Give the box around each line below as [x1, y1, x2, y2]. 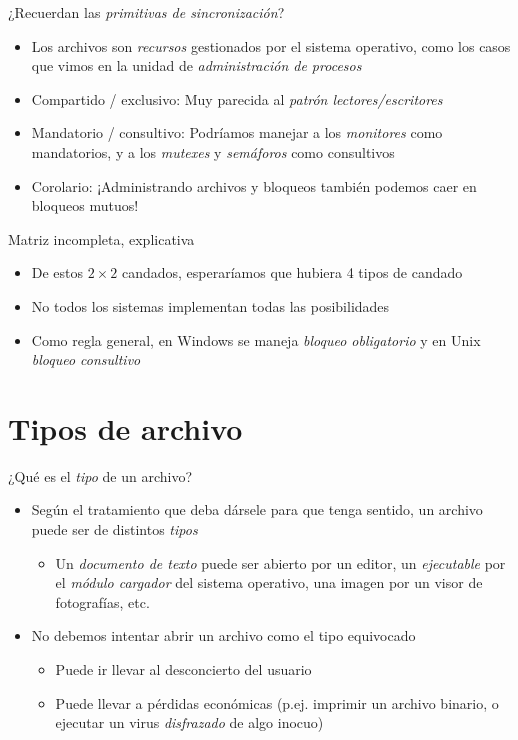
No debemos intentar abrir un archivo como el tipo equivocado [31, 625, 416, 646]
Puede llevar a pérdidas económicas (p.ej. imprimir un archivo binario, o [55, 692, 499, 713]
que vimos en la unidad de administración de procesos [31, 55, 362, 76]
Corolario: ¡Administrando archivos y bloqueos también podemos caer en [31, 175, 477, 196]
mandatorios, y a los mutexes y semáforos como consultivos [31, 141, 395, 162]
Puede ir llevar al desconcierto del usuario [55, 659, 312, 679]
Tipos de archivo [8, 407, 243, 448]
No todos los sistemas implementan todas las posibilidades [31, 295, 390, 316]
